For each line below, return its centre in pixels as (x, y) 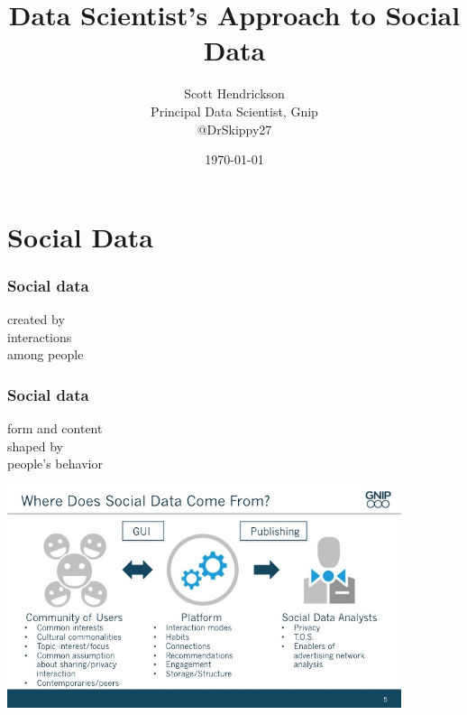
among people (46, 354)
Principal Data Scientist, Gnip (234, 111)
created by (36, 319)
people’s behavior (55, 464)
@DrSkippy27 (234, 129)
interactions (40, 336)
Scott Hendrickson (234, 93)
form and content (55, 428)
